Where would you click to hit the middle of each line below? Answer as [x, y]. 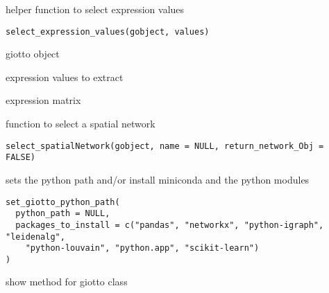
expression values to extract [65, 77]
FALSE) [20, 158]
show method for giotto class [67, 282]
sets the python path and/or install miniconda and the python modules [158, 179]
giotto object [33, 54]
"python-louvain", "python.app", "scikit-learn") [142, 248]
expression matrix [43, 100]
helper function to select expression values [95, 9]
